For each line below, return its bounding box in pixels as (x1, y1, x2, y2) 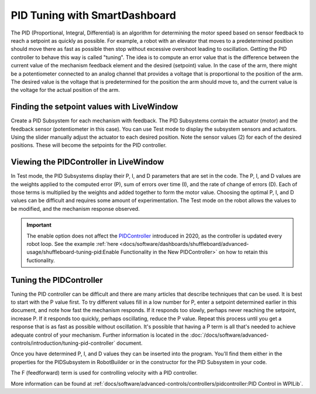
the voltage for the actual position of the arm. (11, 87, 120, 94)
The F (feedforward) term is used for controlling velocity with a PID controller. (11, 369, 198, 376)
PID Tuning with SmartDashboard (11, 9, 177, 22)
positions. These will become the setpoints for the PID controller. (11, 142, 167, 149)
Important (26, 221, 52, 228)
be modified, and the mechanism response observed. (11, 205, 140, 212)
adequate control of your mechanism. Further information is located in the (11, 331, 189, 338)
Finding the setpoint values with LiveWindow (11, 102, 178, 112)
